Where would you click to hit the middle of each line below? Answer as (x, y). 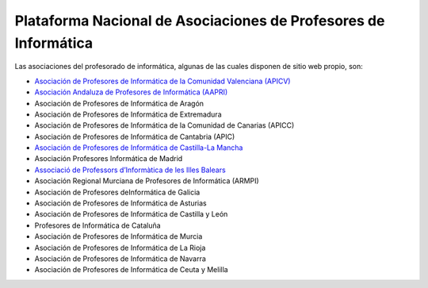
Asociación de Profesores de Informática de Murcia (118, 236)
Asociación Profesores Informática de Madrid (109, 159)
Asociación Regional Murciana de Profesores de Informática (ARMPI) (147, 181)
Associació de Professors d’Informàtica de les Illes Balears (130, 170)
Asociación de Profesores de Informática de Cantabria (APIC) (135, 136)
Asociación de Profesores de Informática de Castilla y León (131, 214)
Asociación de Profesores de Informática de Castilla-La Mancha (139, 148)
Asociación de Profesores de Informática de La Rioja (120, 248)
